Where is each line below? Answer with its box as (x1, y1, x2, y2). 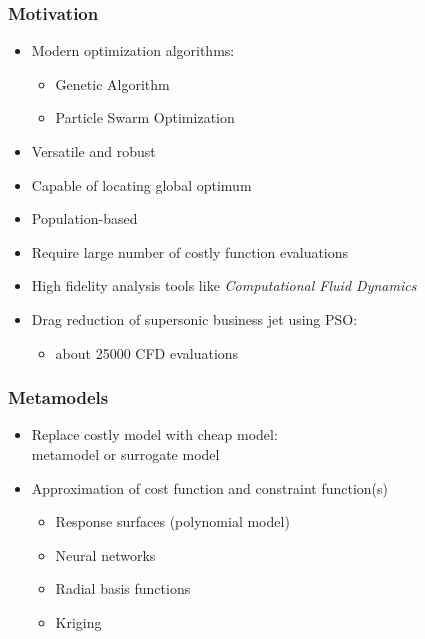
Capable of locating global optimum (31, 174, 252, 195)
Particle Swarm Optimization (55, 107, 235, 128)
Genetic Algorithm (55, 73, 170, 94)
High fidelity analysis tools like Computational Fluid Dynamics (31, 275, 417, 296)
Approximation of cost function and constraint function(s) (31, 477, 388, 498)
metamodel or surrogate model (31, 443, 220, 464)
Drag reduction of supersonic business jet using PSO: (31, 308, 358, 329)
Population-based (31, 208, 138, 229)
